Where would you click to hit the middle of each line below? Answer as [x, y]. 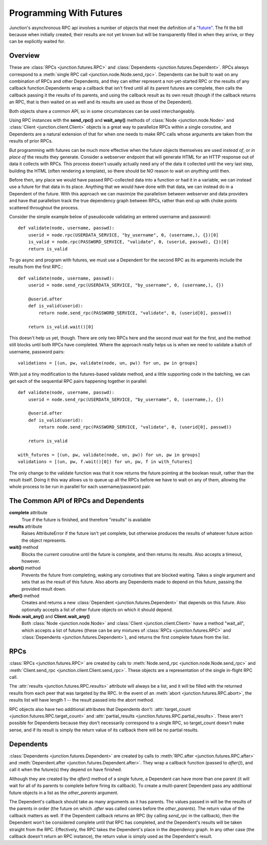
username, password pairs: [37, 352]
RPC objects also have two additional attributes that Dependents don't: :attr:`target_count [100, 709]
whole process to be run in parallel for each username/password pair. [80, 487]
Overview [24, 56]
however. [31, 561]
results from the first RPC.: [36, 267]
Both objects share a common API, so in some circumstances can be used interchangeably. [102, 111]
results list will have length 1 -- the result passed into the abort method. [82, 700]
